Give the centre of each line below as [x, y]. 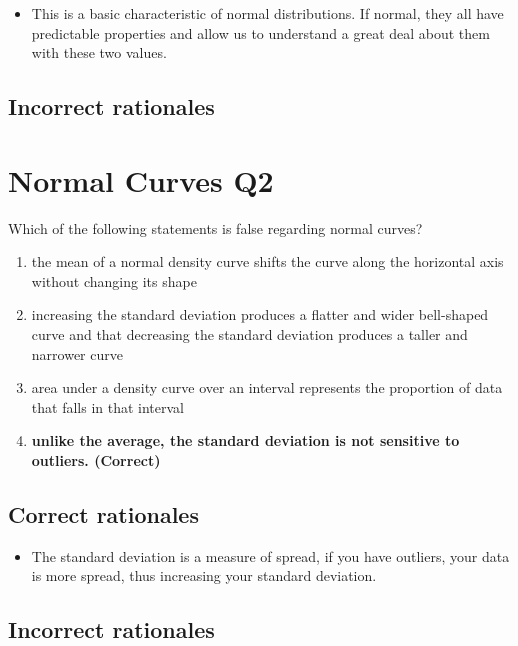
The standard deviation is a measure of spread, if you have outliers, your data [270, 555]
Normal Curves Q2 [141, 179]
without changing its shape [114, 280]
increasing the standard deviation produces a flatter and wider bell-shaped [260, 314]
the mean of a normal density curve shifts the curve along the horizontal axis [267, 261]
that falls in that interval [107, 406]
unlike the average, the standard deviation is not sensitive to [245, 440]
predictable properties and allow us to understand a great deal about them [260, 32]
